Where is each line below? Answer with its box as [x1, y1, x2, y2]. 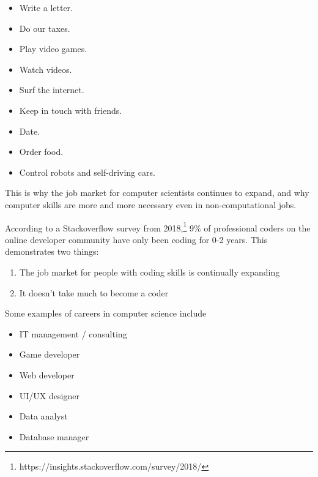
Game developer [19, 348, 80, 361]
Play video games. [19, 42, 87, 55]
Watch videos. [19, 62, 72, 75]
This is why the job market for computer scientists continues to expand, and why [5, 186, 309, 199]
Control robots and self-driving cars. [19, 165, 155, 178]
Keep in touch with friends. [19, 103, 122, 116]
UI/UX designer [19, 389, 79, 402]
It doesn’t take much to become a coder [19, 286, 169, 299]
